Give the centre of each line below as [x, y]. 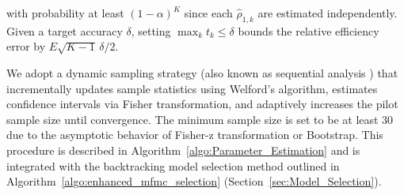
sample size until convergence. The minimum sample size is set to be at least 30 [200, 119]
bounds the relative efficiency [309, 30]
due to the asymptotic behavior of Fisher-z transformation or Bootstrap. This [195, 135]
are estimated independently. [328, 13]
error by [26, 46]
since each [208, 13]
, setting [151, 30]
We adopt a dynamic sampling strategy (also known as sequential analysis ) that [202, 72]
